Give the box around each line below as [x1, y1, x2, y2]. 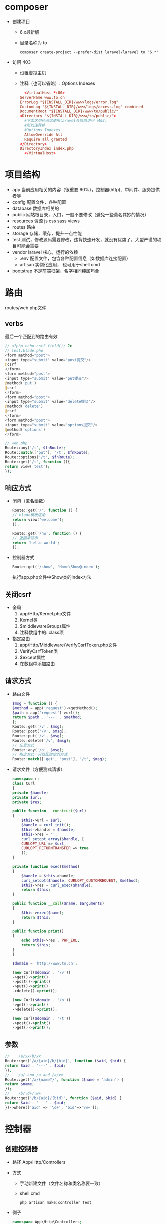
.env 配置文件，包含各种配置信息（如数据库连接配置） [19, 255, 131, 261]
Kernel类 [19, 617, 38, 623]
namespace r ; [12, 776, 40, 781]
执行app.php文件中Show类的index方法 [12, 574, 92, 580]
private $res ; [12, 799, 42, 805]
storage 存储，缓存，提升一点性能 [12, 230, 82, 236]
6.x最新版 [19, 29, 40, 35]
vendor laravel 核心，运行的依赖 [12, 249, 78, 255]
